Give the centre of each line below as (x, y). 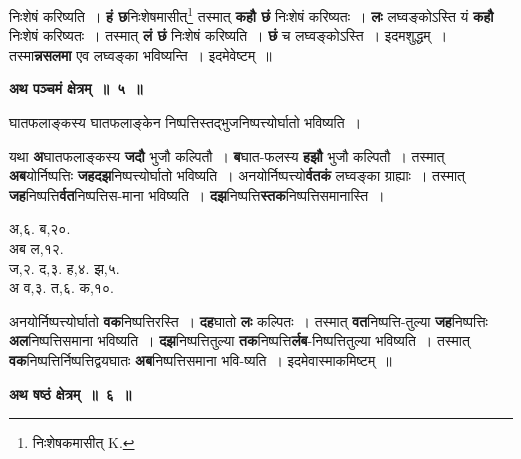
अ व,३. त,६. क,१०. (61, 287)
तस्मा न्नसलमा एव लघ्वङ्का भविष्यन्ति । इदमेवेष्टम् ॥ (140, 54)
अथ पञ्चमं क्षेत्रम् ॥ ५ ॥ (76, 88)
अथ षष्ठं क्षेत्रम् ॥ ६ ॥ (70, 393)
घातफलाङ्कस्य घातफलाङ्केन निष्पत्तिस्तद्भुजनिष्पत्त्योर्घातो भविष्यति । (185, 122)
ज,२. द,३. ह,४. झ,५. (64, 267)
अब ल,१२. (36, 248)
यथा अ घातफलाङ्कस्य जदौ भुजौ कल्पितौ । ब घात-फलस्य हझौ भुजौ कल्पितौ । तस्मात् (227, 155)
